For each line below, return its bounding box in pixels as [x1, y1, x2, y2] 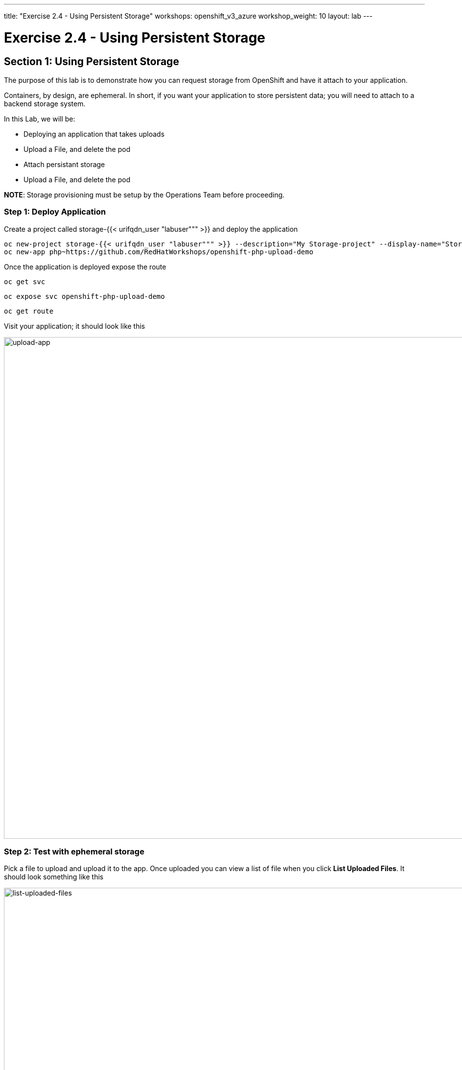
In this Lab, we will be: [4, 114, 75, 123]
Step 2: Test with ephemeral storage [4, 847, 144, 857]
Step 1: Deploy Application [4, 207, 106, 217]
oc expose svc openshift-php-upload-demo [4, 292, 165, 300]
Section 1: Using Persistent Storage [4, 55, 179, 68]
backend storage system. [4, 99, 86, 108]
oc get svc [4, 277, 46, 286]
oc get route [4, 307, 54, 315]
